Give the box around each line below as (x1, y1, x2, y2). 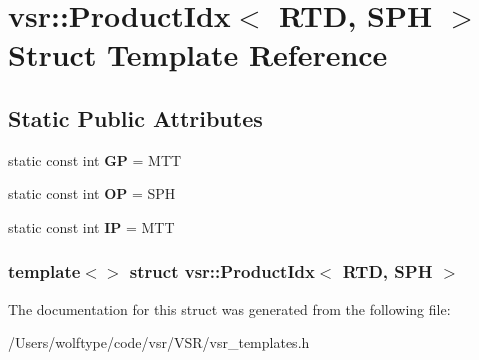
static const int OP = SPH (8, 183, 176, 204)
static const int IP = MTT (8, 216, 175, 237)
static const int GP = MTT (8, 149, 182, 170)
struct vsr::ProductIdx (129, 259, 315, 284)
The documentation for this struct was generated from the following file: (8, 298, 451, 319)
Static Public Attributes (8, 102, 263, 133)
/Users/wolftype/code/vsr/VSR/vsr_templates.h (8, 332, 310, 353)
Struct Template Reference (8, 34, 388, 75)
